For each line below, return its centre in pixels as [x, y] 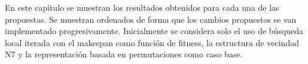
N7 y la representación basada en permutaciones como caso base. [124, 54]
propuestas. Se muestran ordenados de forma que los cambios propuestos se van [151, 19]
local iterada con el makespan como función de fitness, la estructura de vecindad [152, 42]
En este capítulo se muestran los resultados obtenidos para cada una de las [142, 7]
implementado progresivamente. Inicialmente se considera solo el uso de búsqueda [154, 31]
